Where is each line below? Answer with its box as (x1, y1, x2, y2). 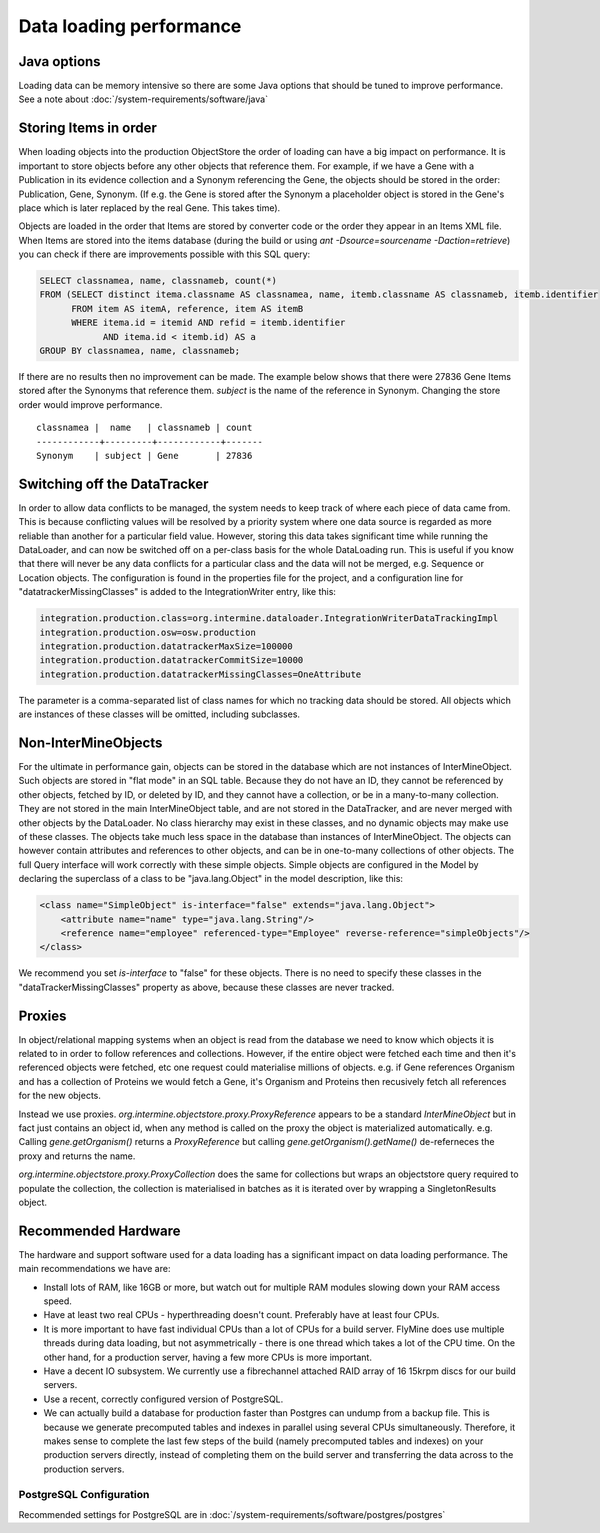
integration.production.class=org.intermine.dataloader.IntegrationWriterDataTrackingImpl (39, 613, 499, 624)
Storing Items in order (18, 120, 157, 137)
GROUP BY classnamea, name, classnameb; (39, 345, 240, 357)
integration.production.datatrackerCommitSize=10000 (39, 655, 304, 666)
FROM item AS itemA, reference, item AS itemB (71, 303, 304, 314)
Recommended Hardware (18, 1222, 181, 1239)
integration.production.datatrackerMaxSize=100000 (39, 640, 294, 652)
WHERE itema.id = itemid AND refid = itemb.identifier (71, 317, 346, 329)
